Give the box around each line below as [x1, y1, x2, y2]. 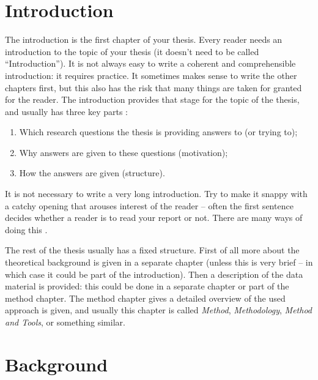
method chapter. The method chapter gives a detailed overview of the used [5, 291, 286, 304]
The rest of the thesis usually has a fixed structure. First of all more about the [5, 244, 300, 256]
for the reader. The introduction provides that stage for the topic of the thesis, [5, 93, 300, 106]
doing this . [5, 223, 48, 236]
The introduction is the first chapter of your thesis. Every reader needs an [5, 33, 283, 46]
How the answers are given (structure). [19, 166, 165, 179]
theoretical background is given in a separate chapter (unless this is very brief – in [5, 256, 313, 269]
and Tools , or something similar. [5, 316, 125, 328]
